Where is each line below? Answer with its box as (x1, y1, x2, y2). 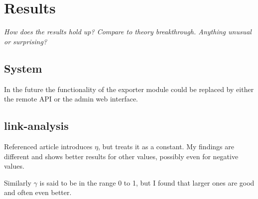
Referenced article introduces (4, 141, 93, 151)
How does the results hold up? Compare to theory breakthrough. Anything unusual (4, 26, 252, 37)
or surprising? (4, 36, 47, 46)
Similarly (4, 177, 31, 188)
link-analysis (4, 118, 69, 133)
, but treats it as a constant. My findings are (98, 141, 234, 151)
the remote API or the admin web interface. (4, 94, 138, 104)
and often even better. (4, 187, 72, 198)
